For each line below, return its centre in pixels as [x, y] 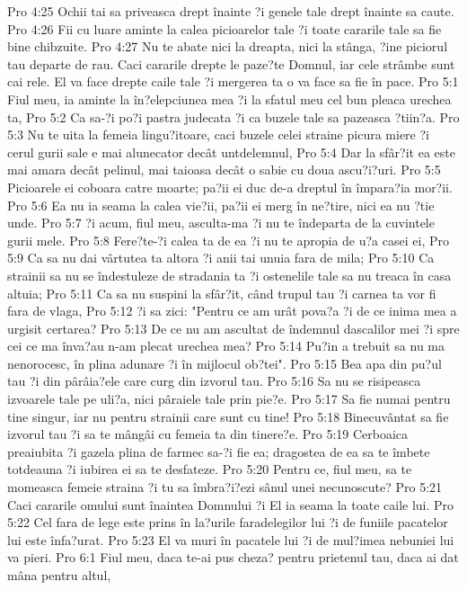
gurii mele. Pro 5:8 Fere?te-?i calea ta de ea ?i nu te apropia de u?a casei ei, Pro [228, 240]
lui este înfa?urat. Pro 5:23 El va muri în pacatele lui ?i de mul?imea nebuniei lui [231, 539]
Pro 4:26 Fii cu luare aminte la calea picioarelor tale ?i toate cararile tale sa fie [225, 28]
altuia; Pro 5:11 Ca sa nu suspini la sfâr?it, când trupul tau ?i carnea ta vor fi [222, 293]
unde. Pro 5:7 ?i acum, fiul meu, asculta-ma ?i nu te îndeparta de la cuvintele [221, 223]
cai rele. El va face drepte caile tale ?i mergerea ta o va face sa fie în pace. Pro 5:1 [233, 81]
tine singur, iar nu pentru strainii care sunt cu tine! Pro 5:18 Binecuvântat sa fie [228, 416]
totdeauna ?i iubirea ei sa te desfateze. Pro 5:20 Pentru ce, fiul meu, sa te [210, 469]
